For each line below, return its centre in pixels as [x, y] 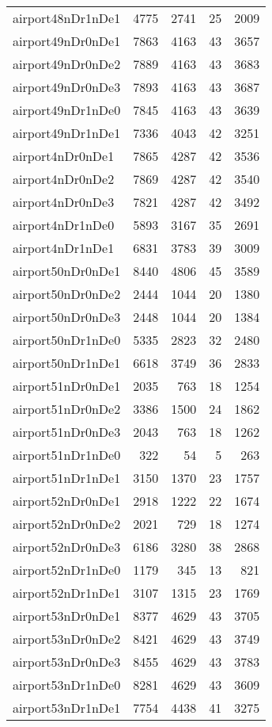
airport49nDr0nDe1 [67, 41]
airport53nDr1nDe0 [67, 685]
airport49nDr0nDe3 [67, 87]
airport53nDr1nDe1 [67, 708]
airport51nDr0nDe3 [67, 432]
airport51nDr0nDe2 [67, 409]
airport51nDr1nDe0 [67, 455]
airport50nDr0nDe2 [67, 294]
